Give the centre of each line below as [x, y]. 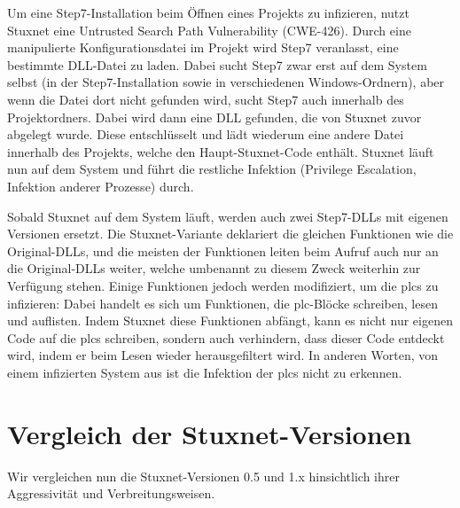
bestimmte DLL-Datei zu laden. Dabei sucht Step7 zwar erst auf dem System [217, 64]
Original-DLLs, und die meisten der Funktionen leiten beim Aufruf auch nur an [223, 250]
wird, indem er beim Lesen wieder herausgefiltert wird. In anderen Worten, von [223, 355]
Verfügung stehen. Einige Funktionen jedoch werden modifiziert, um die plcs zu [223, 285]
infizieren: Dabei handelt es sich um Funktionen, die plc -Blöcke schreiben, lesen [222, 303]
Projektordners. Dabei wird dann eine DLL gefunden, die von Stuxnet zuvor [214, 117]
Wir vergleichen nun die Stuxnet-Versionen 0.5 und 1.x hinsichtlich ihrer [203, 476]
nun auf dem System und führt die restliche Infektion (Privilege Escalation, [212, 169]
